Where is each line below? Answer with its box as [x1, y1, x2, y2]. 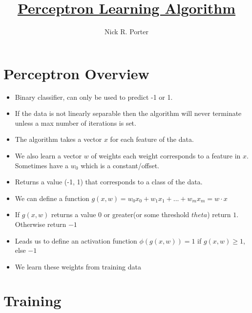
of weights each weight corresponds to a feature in [91, 151, 241, 161]
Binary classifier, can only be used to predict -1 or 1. [15, 91, 173, 102]
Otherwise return [15, 219, 66, 229]
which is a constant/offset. [81, 160, 159, 170]
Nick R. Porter [105, 26, 148, 37]
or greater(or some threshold [104, 209, 189, 220]
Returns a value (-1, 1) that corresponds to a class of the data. [15, 177, 203, 187]
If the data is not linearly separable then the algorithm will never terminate [15, 108, 242, 118]
